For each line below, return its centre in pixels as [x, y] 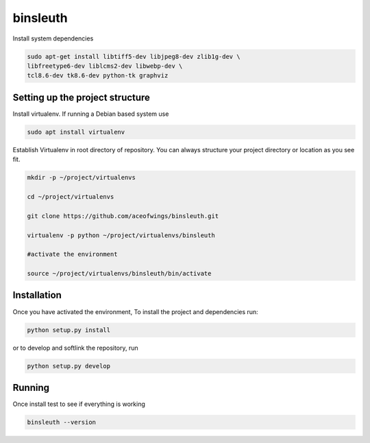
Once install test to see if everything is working [79, 404]
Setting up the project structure [82, 97]
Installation [37, 295]
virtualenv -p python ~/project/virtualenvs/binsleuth [121, 235]
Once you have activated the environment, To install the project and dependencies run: [135, 311]
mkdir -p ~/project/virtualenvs [82, 178]
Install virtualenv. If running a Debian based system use [91, 114]
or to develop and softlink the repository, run [75, 348]
